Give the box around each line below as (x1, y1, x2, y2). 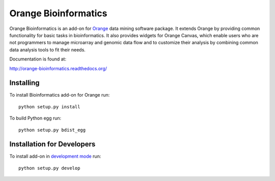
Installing (9, 79, 40, 87)
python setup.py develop (18, 165, 80, 171)
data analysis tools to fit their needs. (9, 46, 86, 53)
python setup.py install (18, 104, 80, 109)
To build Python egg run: (9, 115, 62, 122)
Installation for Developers (9, 140, 96, 148)
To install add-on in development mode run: (9, 153, 101, 160)
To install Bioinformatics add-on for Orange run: (9, 92, 110, 98)
